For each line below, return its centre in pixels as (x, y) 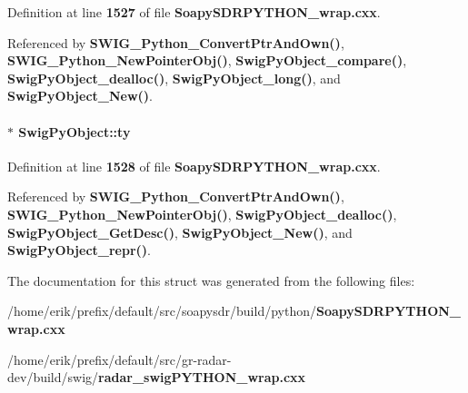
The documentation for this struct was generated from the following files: (211, 280)
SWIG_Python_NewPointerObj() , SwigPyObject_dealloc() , (202, 214)
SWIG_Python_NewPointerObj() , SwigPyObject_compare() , (207, 60)
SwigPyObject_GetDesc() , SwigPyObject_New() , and (180, 232)
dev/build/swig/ (53, 377)
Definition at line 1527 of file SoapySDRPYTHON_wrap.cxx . (194, 12)
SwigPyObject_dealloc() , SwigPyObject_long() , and (174, 78)
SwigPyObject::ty (75, 131)
